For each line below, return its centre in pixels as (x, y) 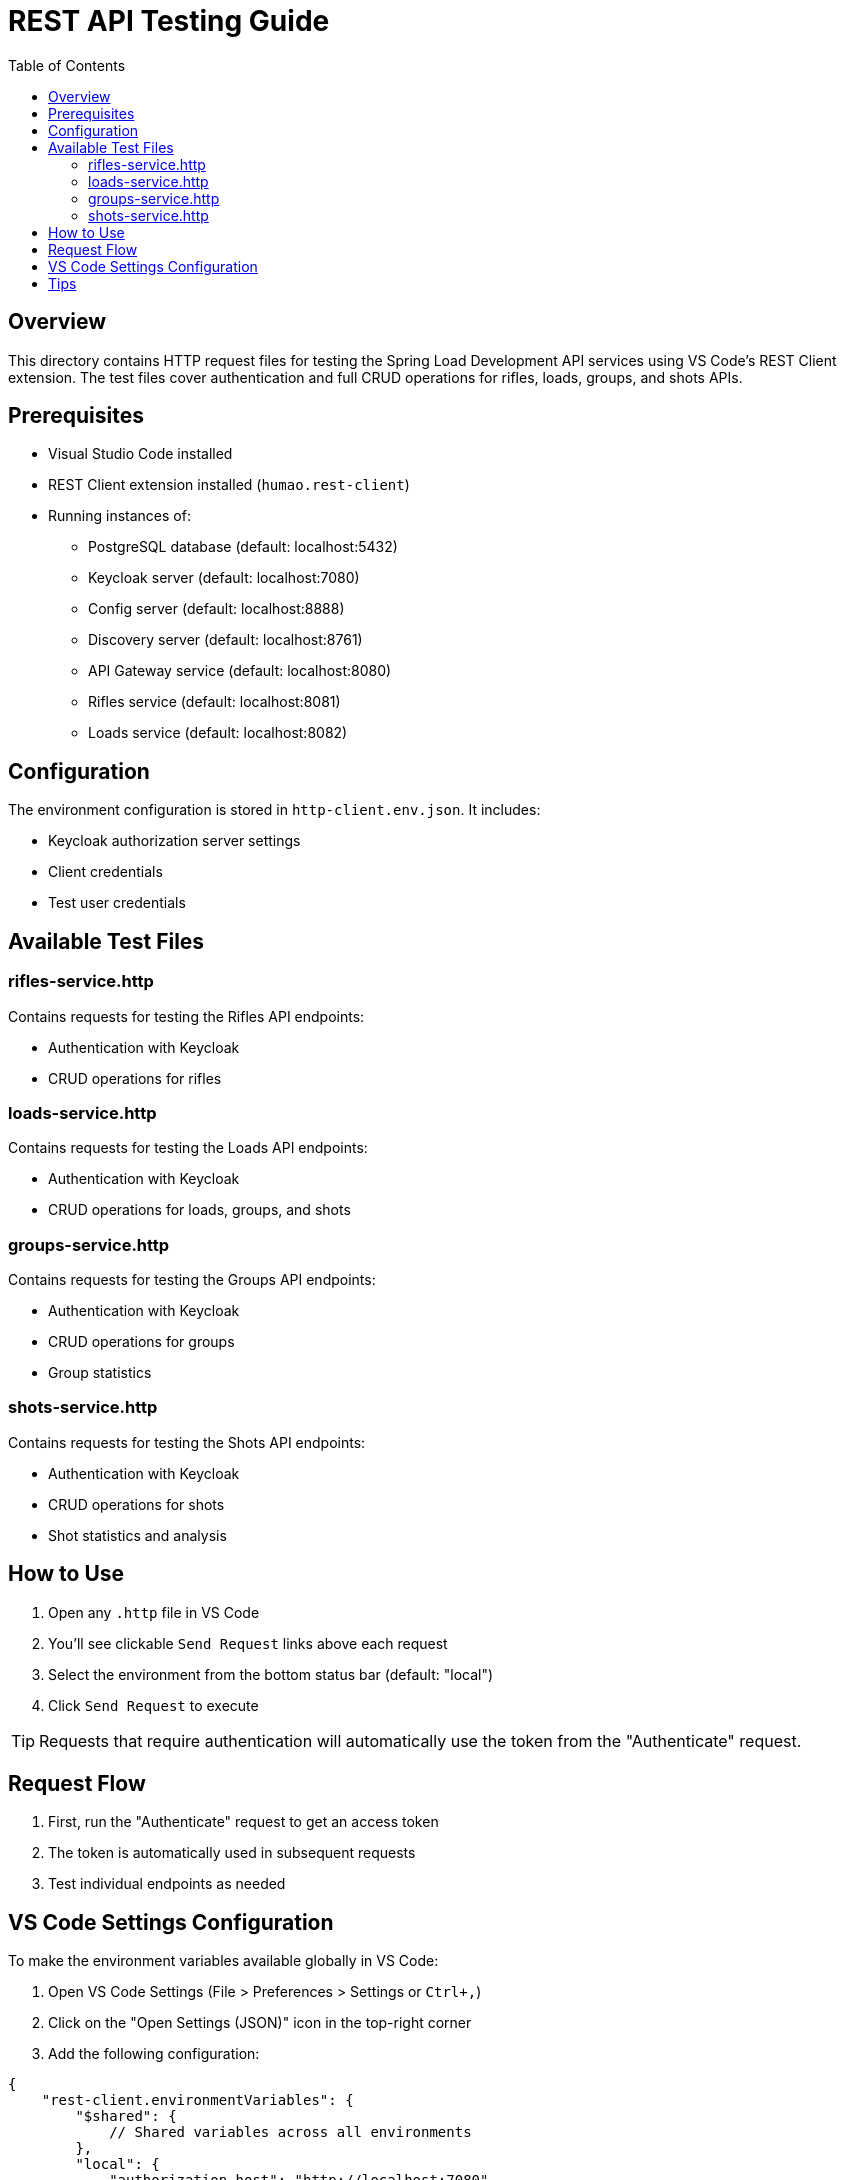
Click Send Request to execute (153, 1705)
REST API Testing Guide (169, 21)
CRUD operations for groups (141, 1341)
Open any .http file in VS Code (154, 1612)
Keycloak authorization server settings (174, 841)
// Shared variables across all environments (290, 2132)
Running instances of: (119, 516)
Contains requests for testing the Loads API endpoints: (188, 1148)
